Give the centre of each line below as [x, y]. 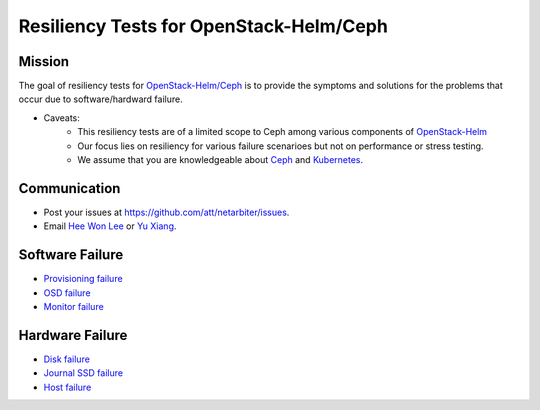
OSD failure [67, 292]
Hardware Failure [73, 335]
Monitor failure [73, 306]
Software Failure [71, 255]
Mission [44, 61]
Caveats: [61, 117]
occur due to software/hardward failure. [101, 99]
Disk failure [66, 359]
